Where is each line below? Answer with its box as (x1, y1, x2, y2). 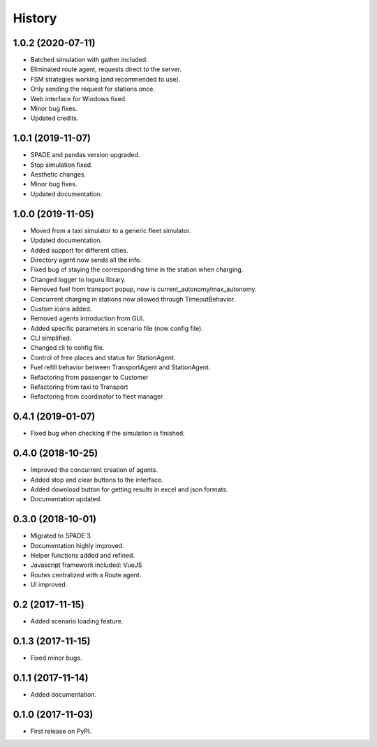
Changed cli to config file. (30, 343, 105, 352)
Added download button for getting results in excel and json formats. (30, 485, 228, 494)
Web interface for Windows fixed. (30, 94, 127, 103)
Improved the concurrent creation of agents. (30, 466, 158, 474)
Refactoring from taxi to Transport (30, 383, 128, 391)
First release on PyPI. (30, 727, 92, 735)
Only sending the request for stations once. (30, 84, 155, 94)
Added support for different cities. (30, 246, 128, 254)
